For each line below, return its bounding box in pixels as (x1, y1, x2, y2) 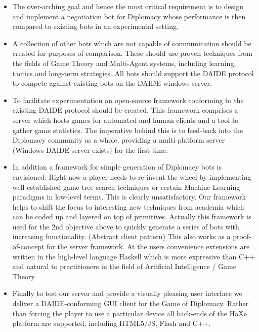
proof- (233, 231, 251, 242)
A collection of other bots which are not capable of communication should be (12, 38, 251, 48)
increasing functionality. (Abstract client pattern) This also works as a (12, 231, 231, 242)
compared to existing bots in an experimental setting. (12, 21, 179, 31)
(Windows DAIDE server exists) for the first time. (12, 144, 168, 155)
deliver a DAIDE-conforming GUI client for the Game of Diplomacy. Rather (12, 298, 249, 309)
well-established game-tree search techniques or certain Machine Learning (12, 181, 240, 192)
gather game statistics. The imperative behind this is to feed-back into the (12, 124, 243, 135)
